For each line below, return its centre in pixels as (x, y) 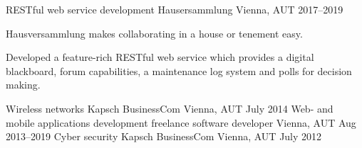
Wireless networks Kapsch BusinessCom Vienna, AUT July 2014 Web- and (170, 108)
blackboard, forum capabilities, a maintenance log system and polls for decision (179, 70)
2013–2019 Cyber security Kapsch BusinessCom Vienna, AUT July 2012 (164, 136)
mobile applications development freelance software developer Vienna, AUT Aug (181, 122)
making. (23, 85)
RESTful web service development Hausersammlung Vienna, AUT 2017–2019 (175, 9)
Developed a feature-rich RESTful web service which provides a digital (160, 57)
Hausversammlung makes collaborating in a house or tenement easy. (154, 33)
